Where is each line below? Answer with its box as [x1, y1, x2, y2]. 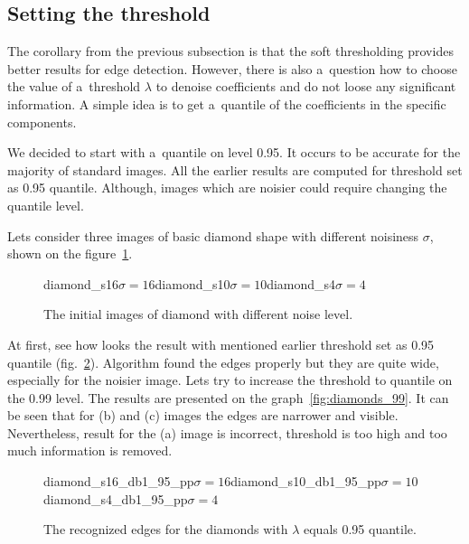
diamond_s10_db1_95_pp [230, 472, 381, 491]
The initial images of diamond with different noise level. [43, 305, 353, 324]
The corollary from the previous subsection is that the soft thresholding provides [7, 42, 454, 61]
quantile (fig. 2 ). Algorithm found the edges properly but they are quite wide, [7, 352, 439, 371]
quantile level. [7, 195, 84, 214]
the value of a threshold [7, 77, 141, 96]
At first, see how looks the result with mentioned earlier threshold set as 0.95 [7, 334, 435, 353]
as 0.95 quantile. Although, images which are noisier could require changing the [7, 178, 447, 197]
